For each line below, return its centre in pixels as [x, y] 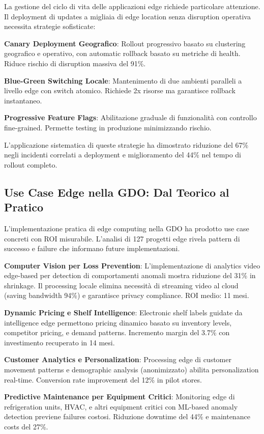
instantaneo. [23, 100]
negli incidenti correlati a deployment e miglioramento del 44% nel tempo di [123, 155]
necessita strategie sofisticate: [50, 26]
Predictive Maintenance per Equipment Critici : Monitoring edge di [120, 397]
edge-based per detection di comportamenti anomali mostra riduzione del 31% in [130, 275]
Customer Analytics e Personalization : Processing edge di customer [118, 359]
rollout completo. [31, 164]
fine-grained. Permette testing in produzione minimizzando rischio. [108, 127]
